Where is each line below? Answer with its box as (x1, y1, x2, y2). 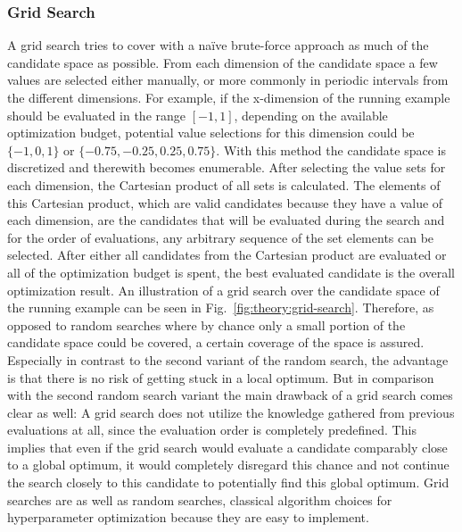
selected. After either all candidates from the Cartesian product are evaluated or (7, 245, 447, 264)
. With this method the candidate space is (216, 140, 446, 159)
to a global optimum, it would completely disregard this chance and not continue (7, 455, 450, 474)
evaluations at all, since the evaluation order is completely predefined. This (7, 420, 417, 439)
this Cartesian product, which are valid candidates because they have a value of (7, 193, 443, 212)
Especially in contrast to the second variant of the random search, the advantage (7, 350, 449, 369)
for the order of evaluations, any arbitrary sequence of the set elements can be (7, 228, 434, 246)
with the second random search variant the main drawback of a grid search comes (7, 386, 453, 404)
